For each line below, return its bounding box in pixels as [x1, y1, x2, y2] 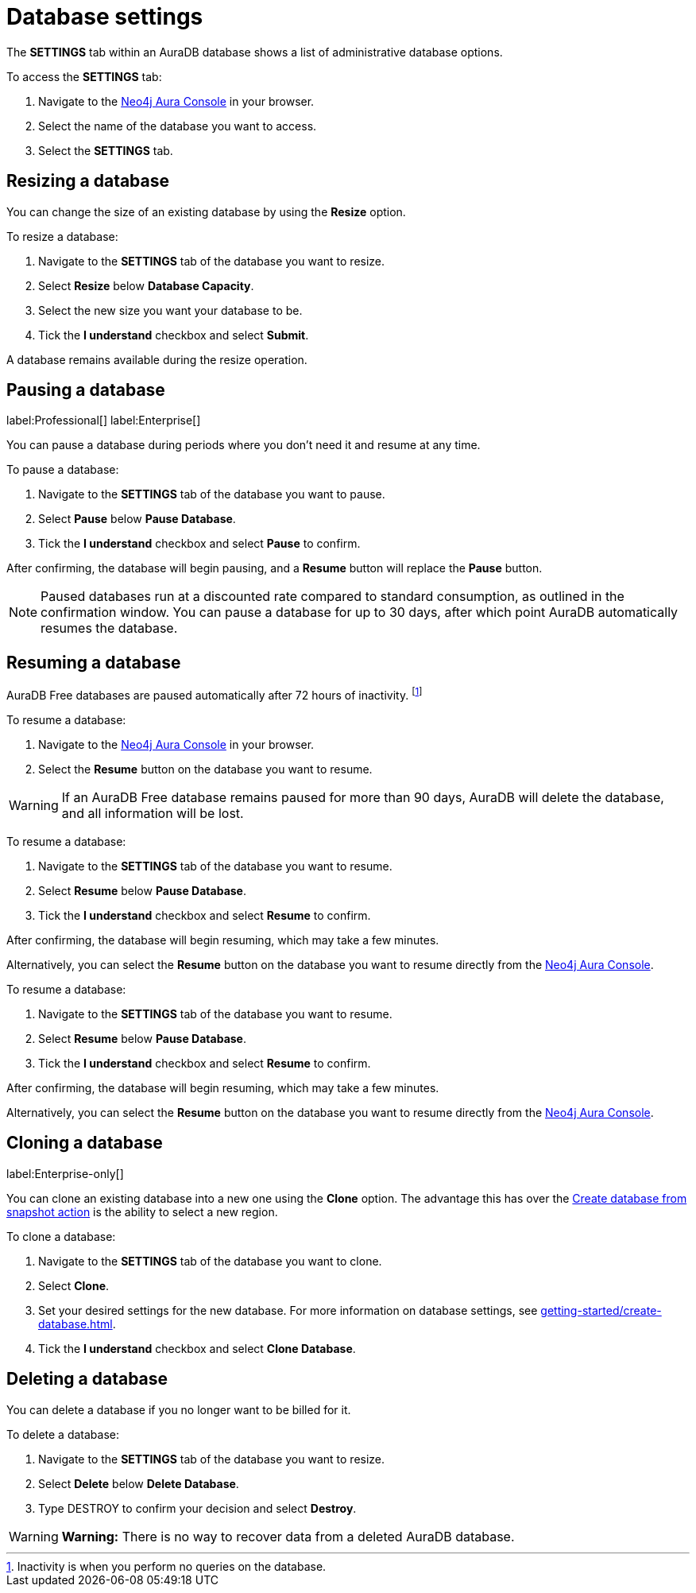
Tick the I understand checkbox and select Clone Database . [38, 1341, 356, 1355]
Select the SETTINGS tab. [38, 143, 173, 157]
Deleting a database [6, 1369, 168, 1390]
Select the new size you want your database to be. [38, 303, 303, 317]
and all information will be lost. [61, 804, 244, 821]
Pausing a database [6, 380, 165, 401]
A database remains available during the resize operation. [6, 352, 307, 366]
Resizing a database [6, 171, 170, 192]
